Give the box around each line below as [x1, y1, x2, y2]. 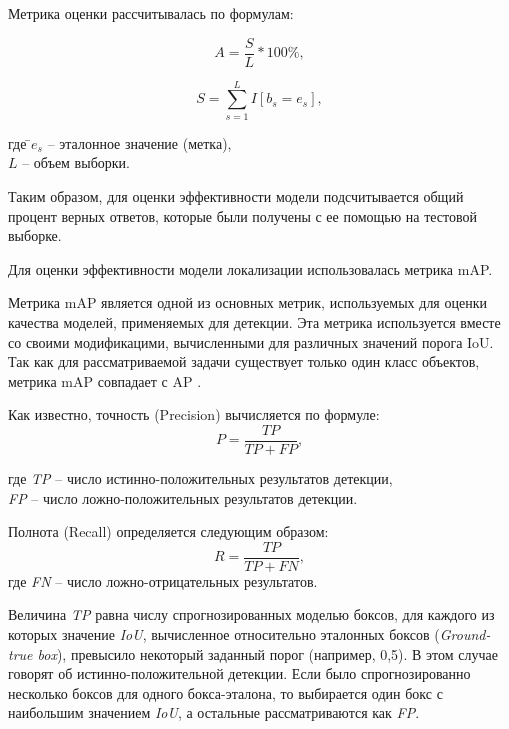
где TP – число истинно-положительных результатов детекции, [8, 467, 393, 488]
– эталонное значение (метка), [47, 132, 232, 153]
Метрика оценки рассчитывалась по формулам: [8, 3, 294, 23]
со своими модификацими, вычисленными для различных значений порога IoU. [8, 331, 494, 352]
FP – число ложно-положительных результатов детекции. [8, 487, 358, 508]
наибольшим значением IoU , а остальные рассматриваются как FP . [8, 702, 420, 723]
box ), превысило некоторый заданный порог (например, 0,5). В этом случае [37, 643, 498, 664]
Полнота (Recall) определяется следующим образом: [8, 521, 329, 542]
